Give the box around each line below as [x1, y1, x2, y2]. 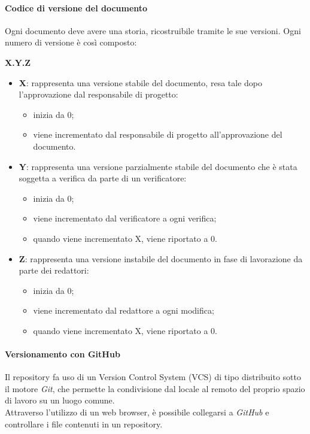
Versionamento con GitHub [5, 348, 120, 360]
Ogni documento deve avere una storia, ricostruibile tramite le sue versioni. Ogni [5, 24, 301, 37]
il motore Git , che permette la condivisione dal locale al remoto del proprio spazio [5, 382, 305, 394]
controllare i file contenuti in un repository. [5, 417, 163, 430]
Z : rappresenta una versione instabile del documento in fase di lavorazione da [19, 252, 303, 265]
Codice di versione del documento [5, 1, 148, 14]
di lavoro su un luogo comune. [5, 394, 115, 406]
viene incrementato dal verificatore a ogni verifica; [33, 212, 217, 224]
